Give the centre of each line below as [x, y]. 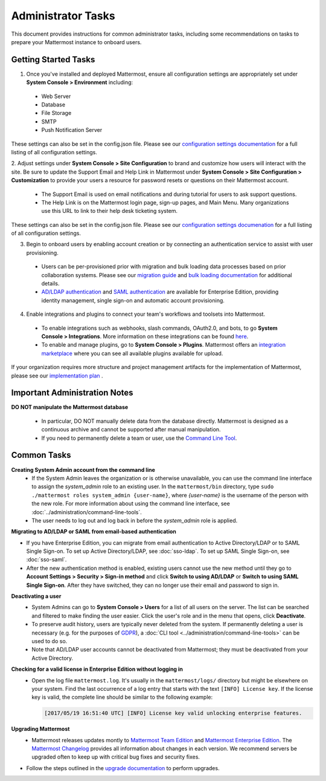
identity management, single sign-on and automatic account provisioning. [133, 300]
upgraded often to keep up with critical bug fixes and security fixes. [116, 757]
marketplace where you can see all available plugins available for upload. [132, 353]
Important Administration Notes [72, 393]
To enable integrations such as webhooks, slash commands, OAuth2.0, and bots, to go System [159, 328]
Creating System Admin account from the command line [83, 469]
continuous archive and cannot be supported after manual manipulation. [131, 430]
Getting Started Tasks [53, 60]
